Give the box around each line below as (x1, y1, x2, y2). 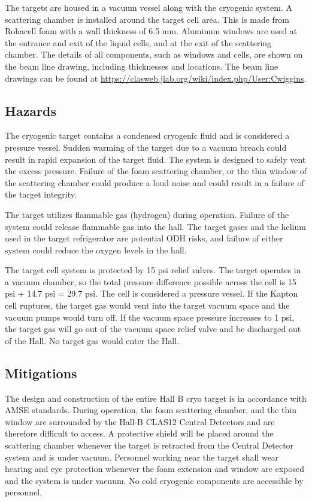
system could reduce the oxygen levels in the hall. (5, 243, 187, 256)
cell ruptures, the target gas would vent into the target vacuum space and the (5, 299, 290, 312)
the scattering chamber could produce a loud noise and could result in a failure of (5, 176, 304, 189)
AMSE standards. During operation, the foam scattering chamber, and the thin (5, 404, 296, 416)
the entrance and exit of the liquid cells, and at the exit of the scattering (5, 36, 272, 49)
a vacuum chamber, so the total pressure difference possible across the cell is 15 (5, 275, 296, 288)
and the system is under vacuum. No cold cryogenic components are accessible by (5, 474, 304, 486)
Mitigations (5, 363, 77, 382)
